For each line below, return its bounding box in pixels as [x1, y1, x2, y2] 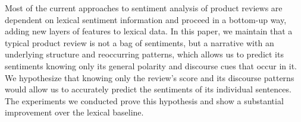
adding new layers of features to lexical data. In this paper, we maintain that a [5, 25, 293, 37]
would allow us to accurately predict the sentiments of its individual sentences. [5, 83, 291, 95]
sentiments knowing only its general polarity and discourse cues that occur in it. [5, 59, 297, 72]
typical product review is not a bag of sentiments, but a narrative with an [5, 36, 274, 49]
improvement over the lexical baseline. [5, 106, 144, 118]
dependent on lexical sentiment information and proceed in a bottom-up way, [5, 13, 287, 25]
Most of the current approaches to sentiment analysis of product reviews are [5, 2, 283, 14]
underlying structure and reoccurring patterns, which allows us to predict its [5, 48, 284, 60]
